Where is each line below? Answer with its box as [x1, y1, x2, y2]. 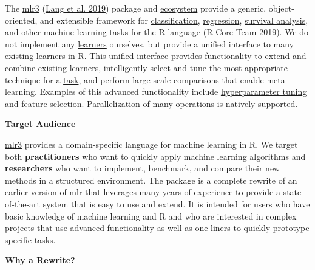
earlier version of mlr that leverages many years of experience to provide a [5, 185, 280, 198]
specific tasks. [5, 233, 56, 246]
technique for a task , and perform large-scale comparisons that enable [5, 73, 264, 86]
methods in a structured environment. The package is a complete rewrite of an [5, 173, 297, 186]
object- [268, 2, 294, 14]
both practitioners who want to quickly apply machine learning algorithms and [5, 150, 306, 162]
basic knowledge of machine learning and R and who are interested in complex [5, 209, 297, 222]
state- [283, 185, 304, 198]
